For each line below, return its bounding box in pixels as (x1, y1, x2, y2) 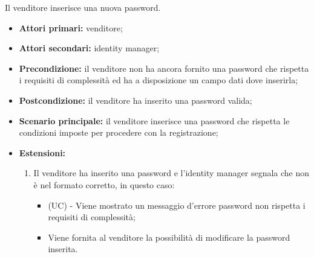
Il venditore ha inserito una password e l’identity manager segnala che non (33, 167, 310, 179)
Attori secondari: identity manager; (19, 42, 160, 54)
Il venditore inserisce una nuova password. (5, 1, 161, 13)
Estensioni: (19, 146, 66, 159)
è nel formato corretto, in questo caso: (33, 178, 175, 191)
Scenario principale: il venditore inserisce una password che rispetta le (19, 114, 290, 127)
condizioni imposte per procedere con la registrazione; (19, 126, 218, 139)
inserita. (48, 243, 78, 255)
